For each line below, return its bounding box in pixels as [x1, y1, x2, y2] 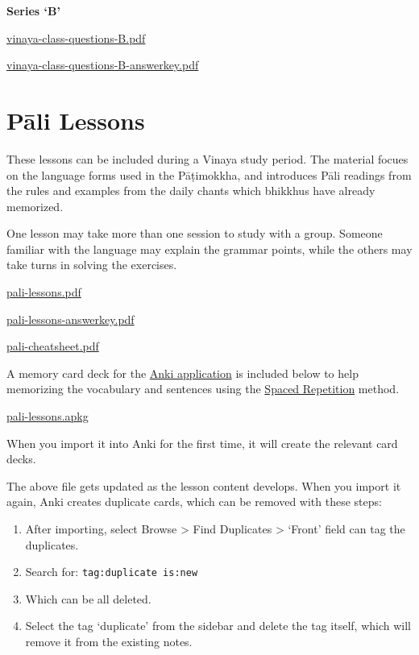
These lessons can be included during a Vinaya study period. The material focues [6, 150, 409, 167]
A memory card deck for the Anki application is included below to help [6, 364, 359, 381]
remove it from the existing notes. [25, 633, 193, 650]
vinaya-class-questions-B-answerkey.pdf [6, 56, 199, 73]
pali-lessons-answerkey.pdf [6, 310, 135, 327]
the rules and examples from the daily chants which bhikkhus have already [6, 182, 375, 199]
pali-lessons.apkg [6, 408, 89, 425]
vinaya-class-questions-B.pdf [6, 29, 146, 46]
